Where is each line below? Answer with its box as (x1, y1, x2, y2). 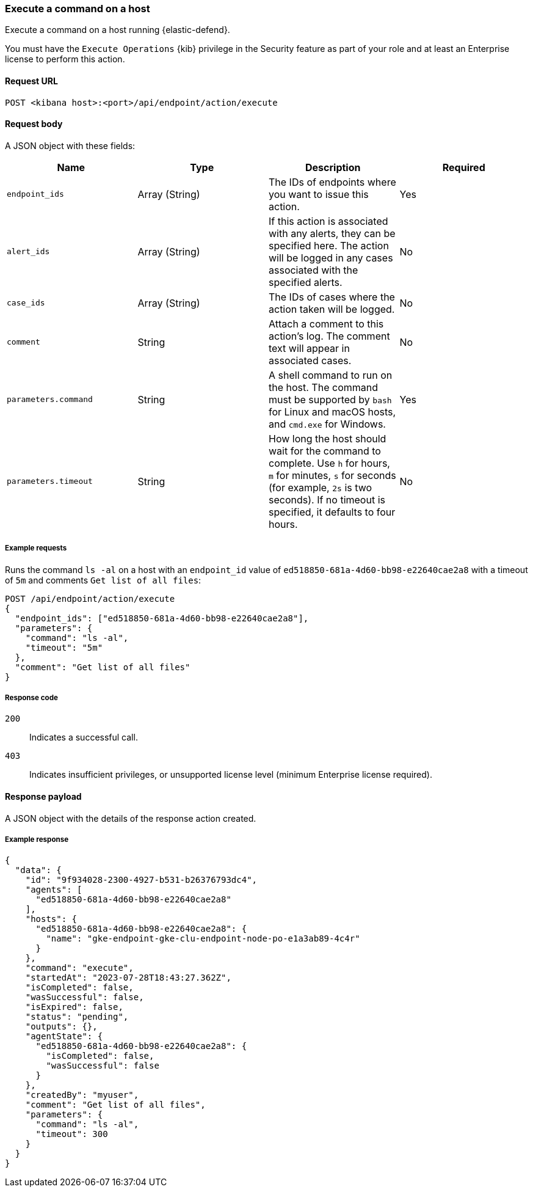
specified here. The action (269, 239, 389, 252)
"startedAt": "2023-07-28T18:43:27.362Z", (25, 973, 231, 983)
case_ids (7, 298, 45, 308)
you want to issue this (269, 188, 369, 200)
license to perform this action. (5, 54, 125, 65)
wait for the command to (269, 444, 381, 457)
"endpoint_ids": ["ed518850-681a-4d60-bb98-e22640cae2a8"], (15, 613, 309, 623)
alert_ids (7, 247, 50, 257)
